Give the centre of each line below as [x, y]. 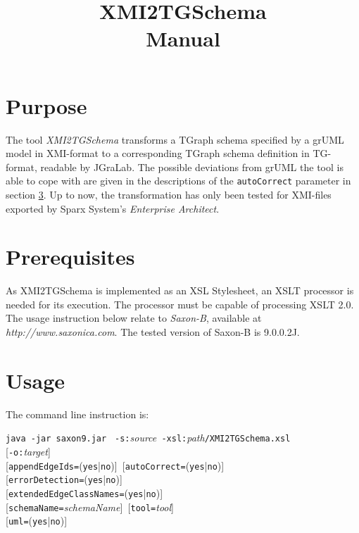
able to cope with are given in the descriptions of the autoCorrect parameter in [178, 181]
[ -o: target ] [28, 451]
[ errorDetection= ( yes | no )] [64, 479]
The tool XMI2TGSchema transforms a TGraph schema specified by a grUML [175, 139]
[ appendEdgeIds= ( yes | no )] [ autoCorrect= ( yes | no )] [115, 465]
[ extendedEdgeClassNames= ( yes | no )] [84, 493]
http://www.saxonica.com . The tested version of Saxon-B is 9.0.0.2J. [153, 332]
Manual [183, 38]
